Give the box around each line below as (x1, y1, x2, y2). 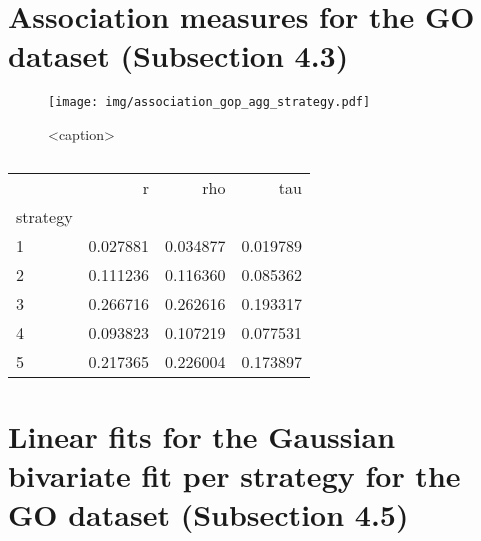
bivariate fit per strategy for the (8, 454, 461, 495)
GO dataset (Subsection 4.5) (8, 494, 409, 535)
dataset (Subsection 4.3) (8, 35, 349, 76)
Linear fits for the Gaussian (8, 415, 396, 456)
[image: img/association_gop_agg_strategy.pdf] (48, 95, 371, 110)
